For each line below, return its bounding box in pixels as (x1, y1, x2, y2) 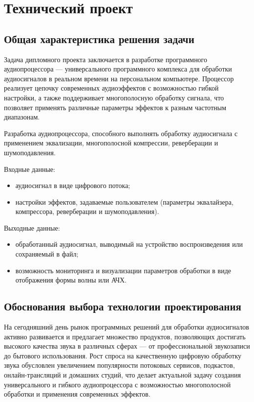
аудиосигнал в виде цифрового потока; (15, 180, 130, 190)
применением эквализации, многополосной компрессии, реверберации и (4, 138, 218, 148)
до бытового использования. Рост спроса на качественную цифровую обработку (4, 350, 242, 360)
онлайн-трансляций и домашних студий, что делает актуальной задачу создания (4, 370, 241, 380)
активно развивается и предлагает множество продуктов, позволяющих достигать (4, 331, 246, 341)
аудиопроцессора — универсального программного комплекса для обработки (4, 64, 232, 74)
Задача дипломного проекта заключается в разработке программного (4, 54, 208, 64)
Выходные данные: (4, 222, 60, 233)
